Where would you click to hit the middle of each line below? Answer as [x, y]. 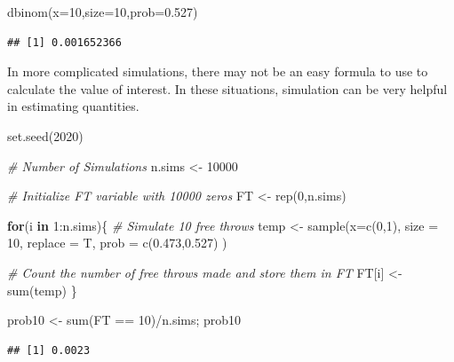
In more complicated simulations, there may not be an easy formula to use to [218, 71]
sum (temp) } [42, 290]
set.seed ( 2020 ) [45, 135]
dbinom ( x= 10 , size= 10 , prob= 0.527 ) [103, 12]
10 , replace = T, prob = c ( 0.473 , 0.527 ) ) [117, 243]
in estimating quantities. [73, 106]
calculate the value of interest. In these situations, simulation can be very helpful [227, 88]
